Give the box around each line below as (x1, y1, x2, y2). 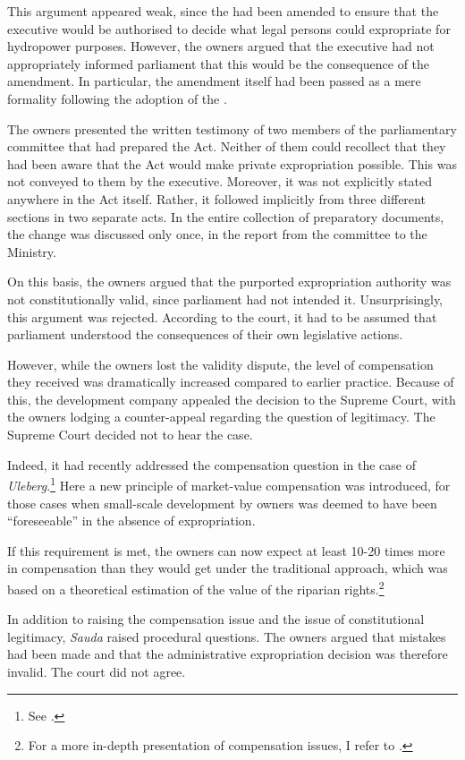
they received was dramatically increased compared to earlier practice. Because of (7, 372, 454, 391)
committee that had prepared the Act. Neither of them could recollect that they (7, 137, 446, 156)
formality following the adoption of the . (7, 89, 227, 107)
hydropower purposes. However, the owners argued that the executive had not (7, 37, 435, 56)
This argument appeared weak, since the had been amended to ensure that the (7, 2, 439, 20)
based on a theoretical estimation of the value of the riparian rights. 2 (7, 576, 385, 598)
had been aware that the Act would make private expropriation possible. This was (7, 154, 457, 173)
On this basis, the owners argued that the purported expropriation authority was (7, 272, 452, 291)
